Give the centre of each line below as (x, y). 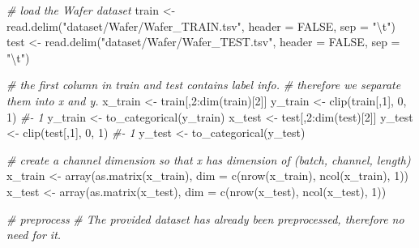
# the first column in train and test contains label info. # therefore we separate (204, 85)
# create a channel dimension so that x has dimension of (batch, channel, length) (209, 159)
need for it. (34, 235)
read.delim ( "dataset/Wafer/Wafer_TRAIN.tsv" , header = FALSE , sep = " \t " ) (201, 26)
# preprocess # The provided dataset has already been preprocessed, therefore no (205, 218)
